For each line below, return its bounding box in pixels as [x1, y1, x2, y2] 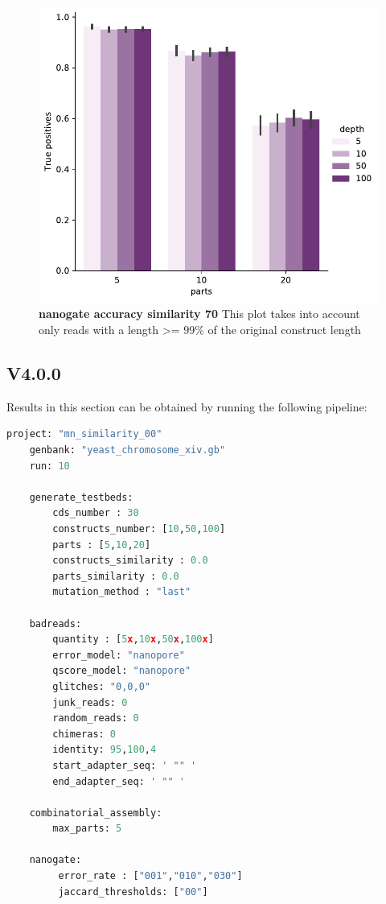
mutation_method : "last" [52, 586, 191, 598]
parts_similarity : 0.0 [52, 570, 179, 582]
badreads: [29, 617, 82, 629]
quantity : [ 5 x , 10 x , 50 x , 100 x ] [52, 634, 214, 646]
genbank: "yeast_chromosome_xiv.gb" [29, 444, 226, 456]
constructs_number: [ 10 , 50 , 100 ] [52, 523, 226, 535]
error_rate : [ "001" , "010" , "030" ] [58, 870, 243, 882]
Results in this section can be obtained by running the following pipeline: [6, 398, 368, 415]
